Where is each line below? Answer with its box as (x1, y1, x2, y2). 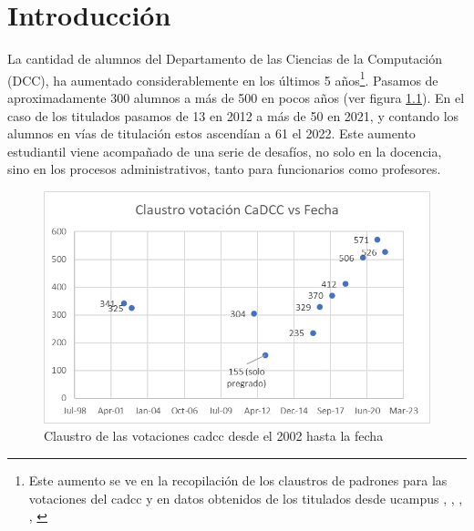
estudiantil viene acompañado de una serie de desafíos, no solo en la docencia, (7, 141, 442, 160)
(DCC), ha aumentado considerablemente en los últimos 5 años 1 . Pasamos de (7, 67, 438, 89)
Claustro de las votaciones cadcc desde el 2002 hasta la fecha (44, 426, 384, 445)
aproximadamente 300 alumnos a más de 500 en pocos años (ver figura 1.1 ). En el (7, 87, 465, 107)
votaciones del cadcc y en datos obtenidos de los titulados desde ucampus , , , (28, 488, 463, 507)
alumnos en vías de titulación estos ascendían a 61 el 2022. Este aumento (7, 124, 416, 143)
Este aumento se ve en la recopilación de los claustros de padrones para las (28, 470, 448, 489)
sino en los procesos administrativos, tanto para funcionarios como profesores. (7, 159, 441, 179)
